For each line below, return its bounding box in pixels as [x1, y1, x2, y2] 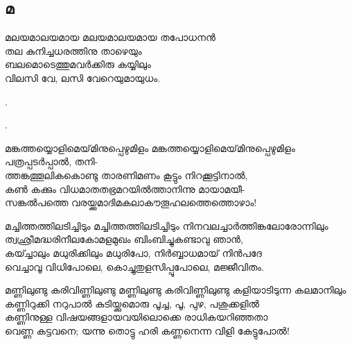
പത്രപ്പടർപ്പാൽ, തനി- [5, 154, 98, 169]
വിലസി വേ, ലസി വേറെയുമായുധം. [5, 70, 161, 85]
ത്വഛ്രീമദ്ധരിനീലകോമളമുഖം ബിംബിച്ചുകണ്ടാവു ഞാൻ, [5, 232, 243, 246]
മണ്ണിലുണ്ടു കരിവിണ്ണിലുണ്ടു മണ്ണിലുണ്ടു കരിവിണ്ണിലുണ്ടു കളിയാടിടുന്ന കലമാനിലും [5, 283, 346, 297]
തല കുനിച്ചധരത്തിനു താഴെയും [5, 43, 142, 58]
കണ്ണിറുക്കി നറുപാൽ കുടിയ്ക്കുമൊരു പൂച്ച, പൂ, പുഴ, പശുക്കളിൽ [5, 296, 260, 310]
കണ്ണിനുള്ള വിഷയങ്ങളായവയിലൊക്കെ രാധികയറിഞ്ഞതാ [5, 310, 268, 324]
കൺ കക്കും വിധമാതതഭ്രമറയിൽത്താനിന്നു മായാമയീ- [5, 181, 245, 196]
